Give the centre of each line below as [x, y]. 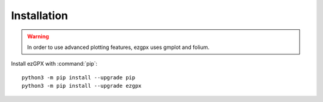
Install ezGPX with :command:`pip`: [54, 64]
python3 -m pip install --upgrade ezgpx [82, 86]
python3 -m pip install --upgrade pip [79, 77]
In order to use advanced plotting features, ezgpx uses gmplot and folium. [118, 47]
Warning [38, 36]
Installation [39, 16]
